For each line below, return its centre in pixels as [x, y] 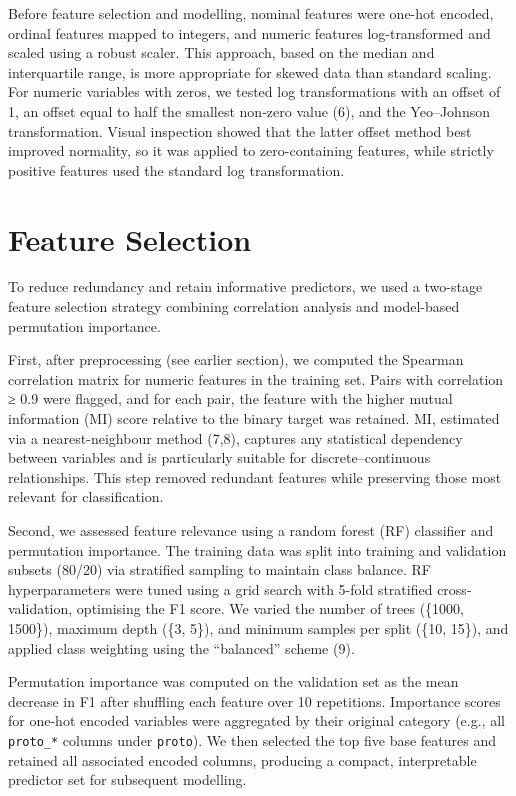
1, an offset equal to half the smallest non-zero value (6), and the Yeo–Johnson [249, 110]
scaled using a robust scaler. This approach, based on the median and [221, 52]
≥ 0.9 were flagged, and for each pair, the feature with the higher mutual [230, 398]
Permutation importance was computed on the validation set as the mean [233, 681]
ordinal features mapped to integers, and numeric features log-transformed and [249, 32]
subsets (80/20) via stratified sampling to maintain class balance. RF [219, 569]
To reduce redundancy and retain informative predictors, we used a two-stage [245, 286]
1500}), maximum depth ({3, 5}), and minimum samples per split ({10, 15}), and [258, 627]
